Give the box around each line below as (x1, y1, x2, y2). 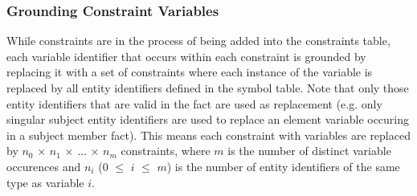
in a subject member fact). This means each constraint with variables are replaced (6, 126, 411, 143)
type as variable (6, 174, 84, 190)
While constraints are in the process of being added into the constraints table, (6, 32, 390, 49)
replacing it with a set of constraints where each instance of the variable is (6, 63, 373, 80)
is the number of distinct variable (227, 142, 391, 159)
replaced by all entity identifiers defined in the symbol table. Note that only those (6, 80, 409, 96)
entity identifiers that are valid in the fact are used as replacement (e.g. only (6, 95, 382, 112)
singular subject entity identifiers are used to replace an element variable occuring (6, 111, 410, 128)
